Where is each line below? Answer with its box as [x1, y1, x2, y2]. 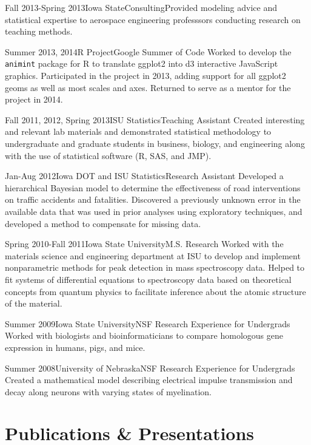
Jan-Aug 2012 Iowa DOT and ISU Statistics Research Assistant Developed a [5, 169, 284, 182]
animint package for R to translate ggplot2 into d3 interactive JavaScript [5, 57, 278, 70]
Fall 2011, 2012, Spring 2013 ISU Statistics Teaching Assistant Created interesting [5, 113, 305, 126]
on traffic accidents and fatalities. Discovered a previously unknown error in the [5, 193, 301, 206]
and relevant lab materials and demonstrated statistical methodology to [5, 125, 272, 138]
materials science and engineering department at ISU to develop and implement [5, 249, 301, 262]
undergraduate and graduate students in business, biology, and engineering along [5, 137, 305, 149]
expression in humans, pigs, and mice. [5, 341, 145, 353]
